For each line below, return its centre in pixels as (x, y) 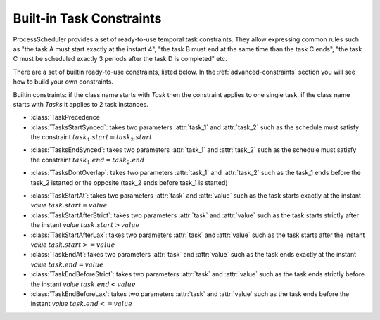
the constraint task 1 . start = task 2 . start (91, 138)
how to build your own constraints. (63, 82)
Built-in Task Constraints (87, 18)
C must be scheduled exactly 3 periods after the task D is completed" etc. (120, 59)
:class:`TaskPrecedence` (66, 117)
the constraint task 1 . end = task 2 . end (88, 160)
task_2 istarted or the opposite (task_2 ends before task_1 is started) (129, 182)
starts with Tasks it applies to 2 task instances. (81, 104)
